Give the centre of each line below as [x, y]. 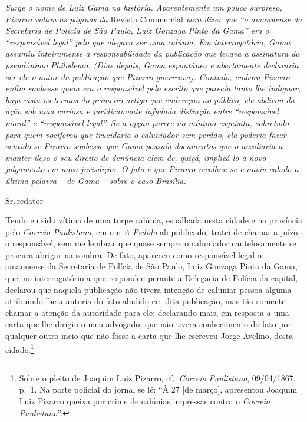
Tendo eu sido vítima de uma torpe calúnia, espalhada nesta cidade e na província [154, 220]
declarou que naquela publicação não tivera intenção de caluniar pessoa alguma [148, 289]
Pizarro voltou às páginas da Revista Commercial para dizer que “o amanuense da [154, 19]
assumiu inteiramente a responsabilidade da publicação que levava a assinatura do [153, 53]
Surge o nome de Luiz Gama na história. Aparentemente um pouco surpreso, [144, 7]
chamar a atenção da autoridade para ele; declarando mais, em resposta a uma [147, 312]
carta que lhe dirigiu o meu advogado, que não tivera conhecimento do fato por [148, 324]
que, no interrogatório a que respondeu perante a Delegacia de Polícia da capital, [152, 278]
